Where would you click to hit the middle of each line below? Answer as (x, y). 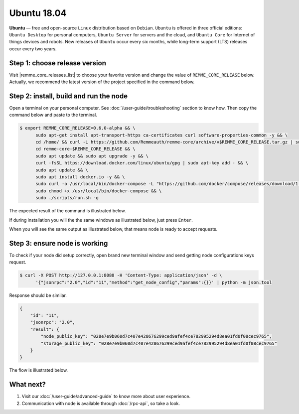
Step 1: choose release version (58, 63)
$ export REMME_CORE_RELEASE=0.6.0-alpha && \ (77, 128)
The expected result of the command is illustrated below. (68, 211)
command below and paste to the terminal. (53, 115)
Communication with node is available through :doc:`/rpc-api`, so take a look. (101, 403)
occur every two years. (33, 49)
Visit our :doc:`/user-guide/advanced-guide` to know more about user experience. (106, 397)
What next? (27, 384)
